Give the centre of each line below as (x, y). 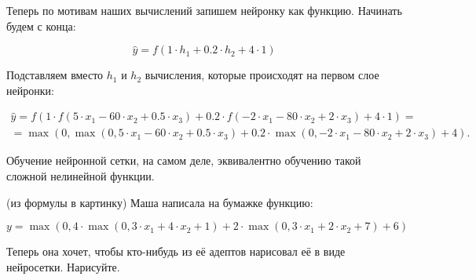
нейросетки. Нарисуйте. (63, 266)
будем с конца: (41, 25)
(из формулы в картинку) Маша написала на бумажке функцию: (160, 202)
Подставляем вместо (55, 75)
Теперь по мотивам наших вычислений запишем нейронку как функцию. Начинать (204, 10)
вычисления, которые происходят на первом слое (262, 75)
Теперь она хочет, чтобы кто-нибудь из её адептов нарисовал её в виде (176, 251)
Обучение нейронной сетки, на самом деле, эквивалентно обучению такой (184, 160)
